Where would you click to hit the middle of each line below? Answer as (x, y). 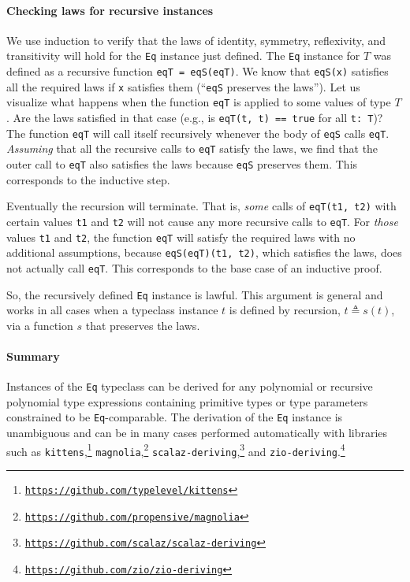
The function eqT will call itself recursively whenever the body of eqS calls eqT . (198, 133)
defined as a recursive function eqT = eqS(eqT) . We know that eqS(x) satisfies (198, 71)
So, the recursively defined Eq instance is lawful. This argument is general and (195, 294)
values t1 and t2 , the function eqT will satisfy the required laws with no (181, 237)
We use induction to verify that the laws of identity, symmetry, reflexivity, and (196, 40)
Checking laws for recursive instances (110, 10)
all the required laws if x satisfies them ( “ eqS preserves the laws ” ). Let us (183, 86)
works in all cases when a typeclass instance (112, 310)
